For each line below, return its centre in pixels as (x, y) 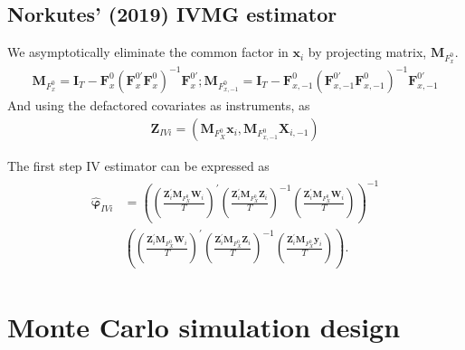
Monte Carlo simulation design (204, 327)
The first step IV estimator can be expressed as (138, 165)
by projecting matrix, (367, 52)
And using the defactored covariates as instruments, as (159, 104)
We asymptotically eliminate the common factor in (148, 52)
